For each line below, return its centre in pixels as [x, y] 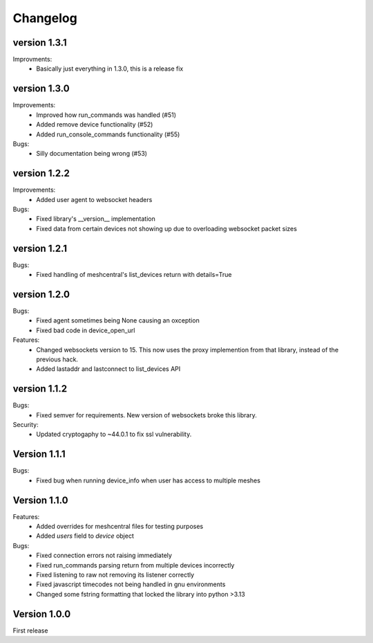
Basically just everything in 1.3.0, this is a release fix [110, 69]
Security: [26, 425]
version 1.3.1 [40, 43]
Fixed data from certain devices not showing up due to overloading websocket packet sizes [166, 228]
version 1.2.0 [41, 294]
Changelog [45, 18]
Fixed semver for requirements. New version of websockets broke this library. [146, 415]
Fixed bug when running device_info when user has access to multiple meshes [148, 480]
